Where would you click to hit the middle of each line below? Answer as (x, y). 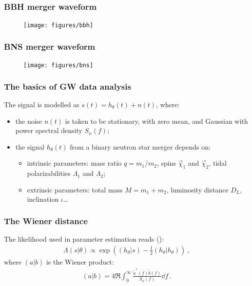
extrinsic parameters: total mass (75, 189)
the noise (29, 121)
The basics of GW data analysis (68, 86)
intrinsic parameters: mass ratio (74, 163)
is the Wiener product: (80, 261)
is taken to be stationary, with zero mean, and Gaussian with (156, 121)
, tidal (218, 163)
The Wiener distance (46, 220)
